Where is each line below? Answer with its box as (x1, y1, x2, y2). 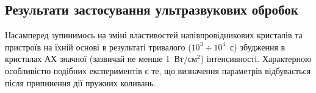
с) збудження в (230, 40, 285, 53)
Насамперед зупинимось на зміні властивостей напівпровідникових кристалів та (5, 29, 303, 41)
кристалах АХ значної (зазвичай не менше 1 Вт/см (5, 52, 197, 65)
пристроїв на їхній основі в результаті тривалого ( (5, 40, 192, 53)
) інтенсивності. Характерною (200, 52, 312, 65)
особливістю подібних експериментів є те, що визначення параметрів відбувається (5, 64, 311, 77)
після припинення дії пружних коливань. (5, 76, 156, 89)
